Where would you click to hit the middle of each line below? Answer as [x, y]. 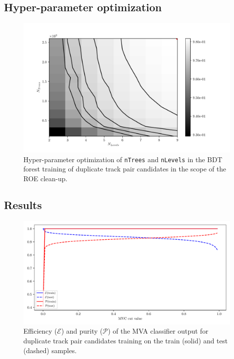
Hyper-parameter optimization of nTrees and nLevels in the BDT [123, 159]
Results [23, 205]
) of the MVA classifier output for [158, 331]
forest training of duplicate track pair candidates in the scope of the [125, 169]
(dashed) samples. [50, 350]
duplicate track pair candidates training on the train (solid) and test [126, 341]
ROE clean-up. [46, 179]
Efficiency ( [40, 331]
